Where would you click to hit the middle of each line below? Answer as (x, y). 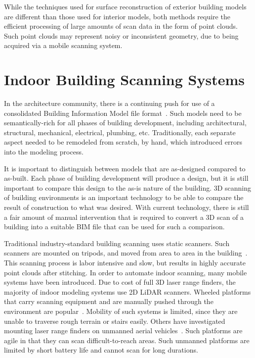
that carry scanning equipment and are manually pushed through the (109, 301)
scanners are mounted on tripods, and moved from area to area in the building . (126, 253)
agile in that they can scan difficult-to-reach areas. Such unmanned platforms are (127, 340)
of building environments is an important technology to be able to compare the (124, 197)
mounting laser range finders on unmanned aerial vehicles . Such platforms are (123, 331)
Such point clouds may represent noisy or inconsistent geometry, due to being (121, 35)
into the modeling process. (44, 152)
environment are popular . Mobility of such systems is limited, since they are (121, 311)
